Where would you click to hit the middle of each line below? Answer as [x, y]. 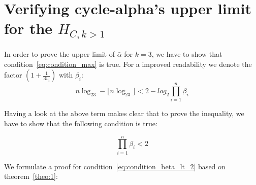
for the [28, 28]
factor [13, 75]
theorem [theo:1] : [31, 176]
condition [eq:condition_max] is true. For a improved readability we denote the [128, 64]
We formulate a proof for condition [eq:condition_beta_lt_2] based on [115, 166]
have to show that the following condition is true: [81, 123]
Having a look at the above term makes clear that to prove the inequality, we [124, 113]
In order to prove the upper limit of [59, 54]
